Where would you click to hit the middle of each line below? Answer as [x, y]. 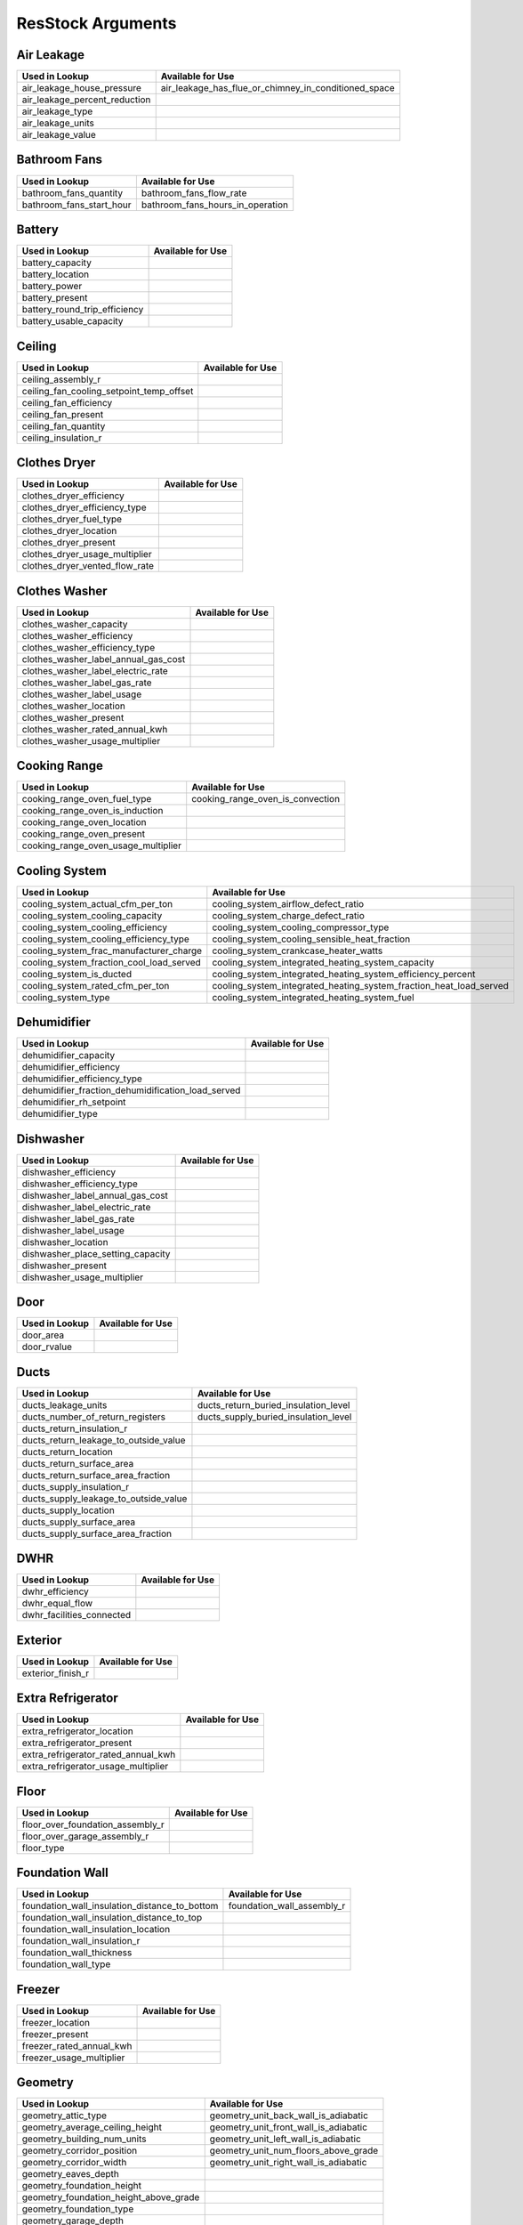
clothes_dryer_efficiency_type [84, 507]
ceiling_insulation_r [62, 438]
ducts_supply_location [68, 1510]
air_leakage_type [57, 111]
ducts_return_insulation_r [75, 1428]
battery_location [56, 274]
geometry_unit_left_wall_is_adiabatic [286, 2139]
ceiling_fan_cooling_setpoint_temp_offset [108, 391]
